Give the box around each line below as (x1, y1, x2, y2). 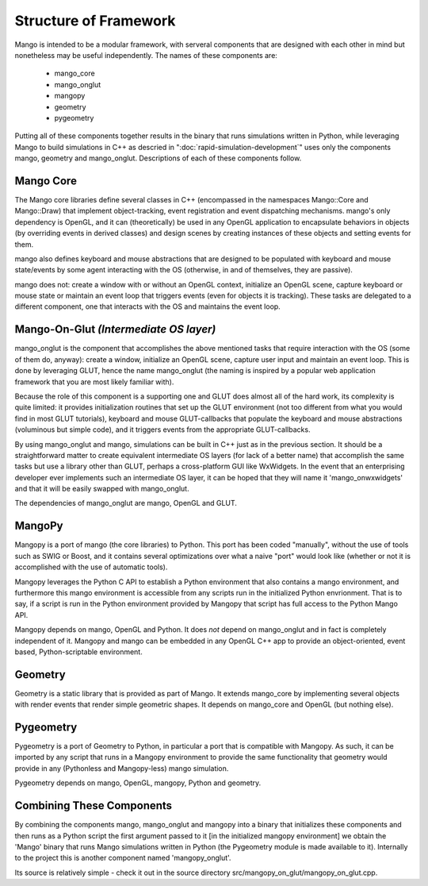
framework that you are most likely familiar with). (14, 377, 174, 387)
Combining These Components (14, 799, 173, 813)
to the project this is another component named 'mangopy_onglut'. (14, 853, 231, 863)
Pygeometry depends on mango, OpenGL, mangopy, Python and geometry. (14, 778, 262, 788)
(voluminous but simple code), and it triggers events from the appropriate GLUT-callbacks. (14, 425, 311, 434)
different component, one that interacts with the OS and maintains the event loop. (14, 302, 281, 311)
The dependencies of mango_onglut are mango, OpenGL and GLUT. (14, 499, 238, 508)
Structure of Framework (14, 12, 176, 29)
